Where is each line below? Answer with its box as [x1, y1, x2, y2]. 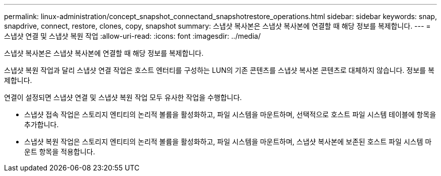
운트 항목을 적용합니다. [24, 147, 95, 156]
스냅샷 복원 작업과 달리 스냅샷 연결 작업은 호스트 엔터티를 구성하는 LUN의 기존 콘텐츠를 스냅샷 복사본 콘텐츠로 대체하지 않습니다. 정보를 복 [4, 66, 434, 74]
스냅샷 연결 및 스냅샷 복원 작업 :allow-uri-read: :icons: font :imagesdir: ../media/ [4, 32, 261, 40]
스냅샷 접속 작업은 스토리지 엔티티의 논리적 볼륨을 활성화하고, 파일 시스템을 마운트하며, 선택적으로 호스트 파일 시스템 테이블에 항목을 [24, 110, 436, 119]
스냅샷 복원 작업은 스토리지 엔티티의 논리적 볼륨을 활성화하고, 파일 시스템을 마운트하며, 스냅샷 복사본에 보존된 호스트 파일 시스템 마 [24, 137, 432, 146]
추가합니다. [24, 120, 59, 129]
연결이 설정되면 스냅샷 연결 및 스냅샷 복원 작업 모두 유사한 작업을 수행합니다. [4, 93, 242, 102]
